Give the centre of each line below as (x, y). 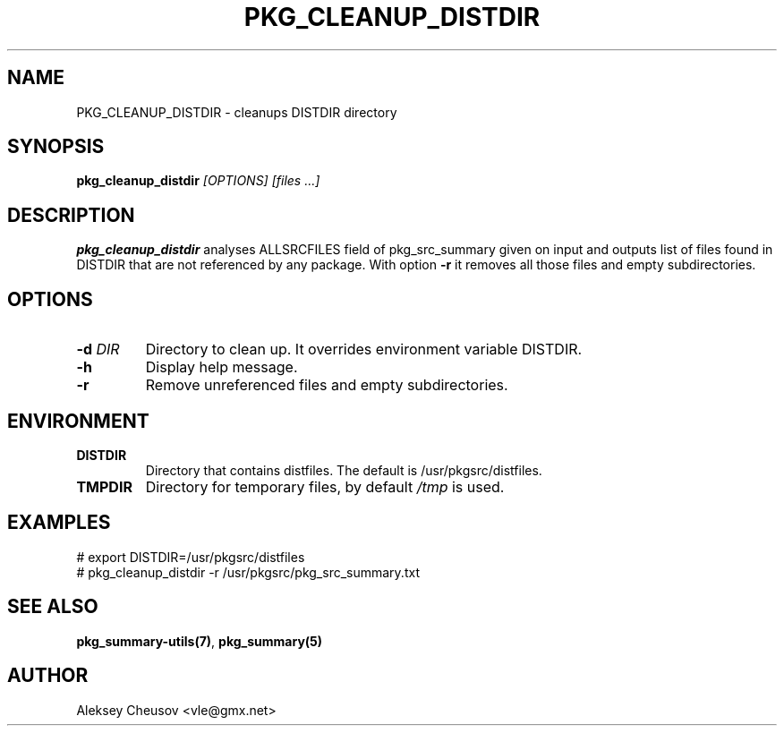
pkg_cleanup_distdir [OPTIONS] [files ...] (198, 181)
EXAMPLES (59, 523)
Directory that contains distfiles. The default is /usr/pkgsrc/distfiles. (344, 470)
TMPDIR (104, 486)
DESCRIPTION (71, 215)
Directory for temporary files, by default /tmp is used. (325, 486)
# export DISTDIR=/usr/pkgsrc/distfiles (191, 557)
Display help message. (222, 367)
